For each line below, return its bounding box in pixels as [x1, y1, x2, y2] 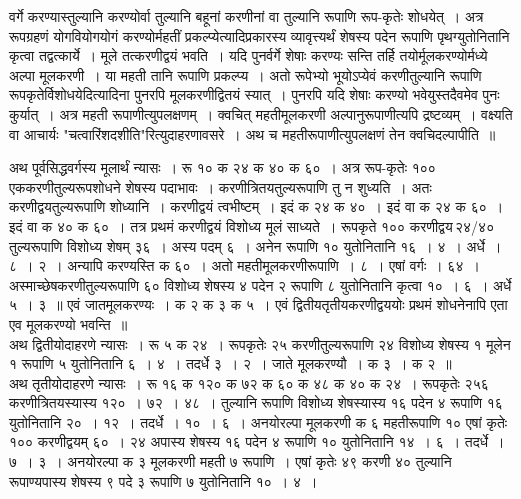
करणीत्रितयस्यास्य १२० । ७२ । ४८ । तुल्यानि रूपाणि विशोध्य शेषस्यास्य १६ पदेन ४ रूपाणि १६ [9, 392, 503, 413]
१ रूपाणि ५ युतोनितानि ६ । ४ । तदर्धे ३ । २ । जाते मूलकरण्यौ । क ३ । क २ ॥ [9, 353, 452, 374]
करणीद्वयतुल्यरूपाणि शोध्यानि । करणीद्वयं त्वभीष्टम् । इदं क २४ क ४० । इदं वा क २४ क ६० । [9, 196, 504, 217]
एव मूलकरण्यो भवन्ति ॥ [9, 313, 128, 334]
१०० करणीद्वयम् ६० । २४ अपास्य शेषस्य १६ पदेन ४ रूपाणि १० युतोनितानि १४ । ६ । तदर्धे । [9, 431, 505, 452]
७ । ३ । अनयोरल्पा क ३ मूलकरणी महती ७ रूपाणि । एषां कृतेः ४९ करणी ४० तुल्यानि [9, 451, 452, 472]
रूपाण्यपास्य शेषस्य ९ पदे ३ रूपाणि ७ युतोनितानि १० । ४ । [9, 470, 318, 491]
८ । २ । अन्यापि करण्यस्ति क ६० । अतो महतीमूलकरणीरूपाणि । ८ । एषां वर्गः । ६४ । [9, 255, 480, 276]
